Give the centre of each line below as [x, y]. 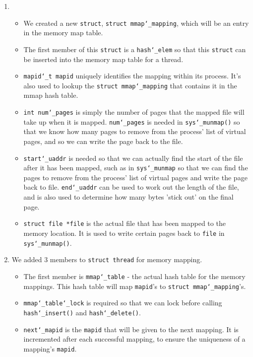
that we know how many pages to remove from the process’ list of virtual [135, 131]
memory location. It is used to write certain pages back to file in [124, 233]
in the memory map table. [63, 33]
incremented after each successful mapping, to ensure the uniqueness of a [134, 339]
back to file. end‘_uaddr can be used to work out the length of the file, [131, 187]
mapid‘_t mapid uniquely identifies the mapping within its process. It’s [132, 76]
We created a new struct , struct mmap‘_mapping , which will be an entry [136, 23]
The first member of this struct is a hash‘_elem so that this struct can [135, 49]
